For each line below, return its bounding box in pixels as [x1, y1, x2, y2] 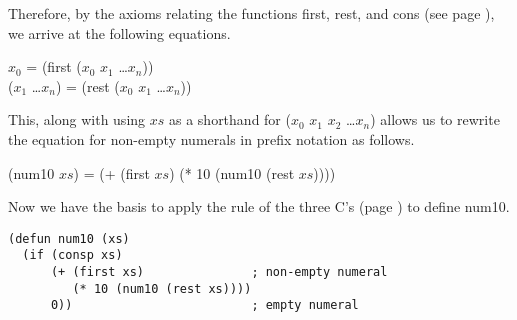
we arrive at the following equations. [8, 22, 231, 43]
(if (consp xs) [22, 248, 123, 263]
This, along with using [8, 109, 146, 130]
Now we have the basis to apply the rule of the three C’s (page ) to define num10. [8, 196, 510, 217]
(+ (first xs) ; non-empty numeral [50, 265, 388, 280]
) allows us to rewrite [370, 109, 500, 130]
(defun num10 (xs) [8, 231, 130, 246]
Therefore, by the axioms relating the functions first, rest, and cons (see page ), [8, 3, 495, 23]
